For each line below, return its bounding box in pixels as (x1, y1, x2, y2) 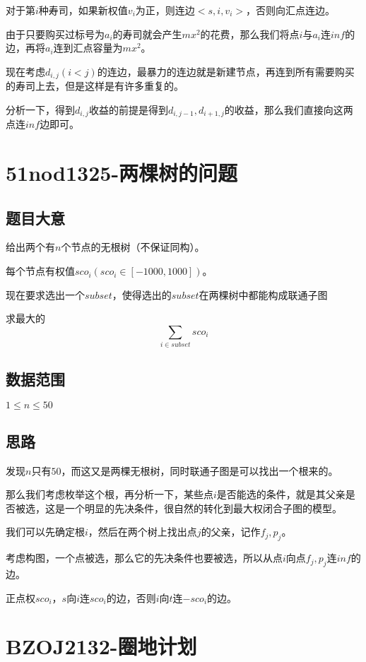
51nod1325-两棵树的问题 (6, 158, 238, 187)
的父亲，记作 (201, 524, 261, 539)
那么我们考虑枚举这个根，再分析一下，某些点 (6, 487, 213, 502)
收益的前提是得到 (88, 102, 168, 117)
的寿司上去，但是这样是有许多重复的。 (6, 78, 184, 93)
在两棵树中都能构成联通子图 (199, 287, 328, 302)
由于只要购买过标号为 (6, 26, 105, 41)
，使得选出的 (112, 287, 172, 302)
